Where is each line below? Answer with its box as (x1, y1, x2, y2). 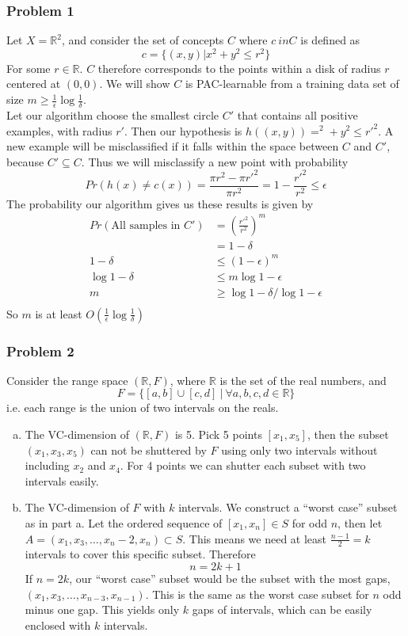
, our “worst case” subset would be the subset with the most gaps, (69, 570, 391, 587)
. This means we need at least (182, 530, 327, 547)
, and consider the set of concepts (61, 32, 224, 48)
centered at (6, 75, 61, 92)
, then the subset (307, 426, 389, 443)
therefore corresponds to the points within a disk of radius (97, 59, 381, 76)
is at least (35, 305, 82, 322)
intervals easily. (25, 472, 99, 489)
